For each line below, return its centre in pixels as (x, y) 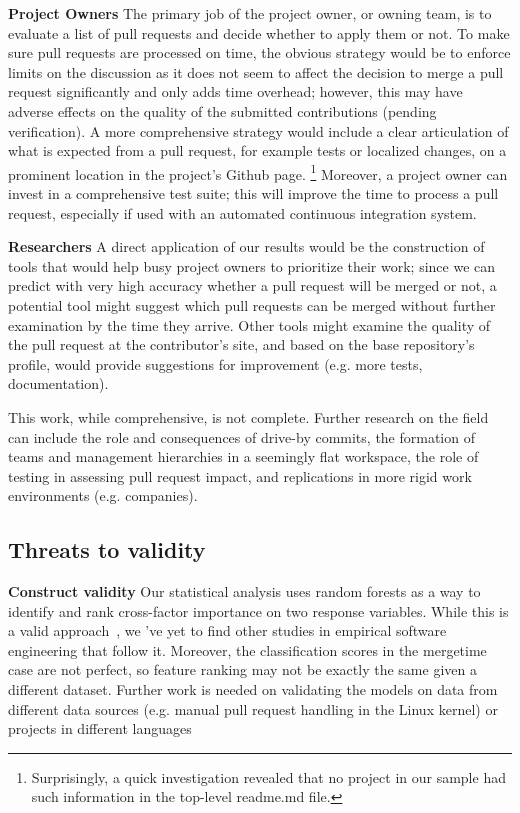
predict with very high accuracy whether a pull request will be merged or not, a (252, 285)
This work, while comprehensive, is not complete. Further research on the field (248, 416)
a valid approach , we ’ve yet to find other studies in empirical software (227, 630)
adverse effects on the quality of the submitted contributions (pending (222, 110)
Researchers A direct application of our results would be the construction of (246, 246)
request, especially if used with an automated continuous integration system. (242, 212)
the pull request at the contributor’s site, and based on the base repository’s (241, 344)
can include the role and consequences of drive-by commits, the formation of (241, 436)
